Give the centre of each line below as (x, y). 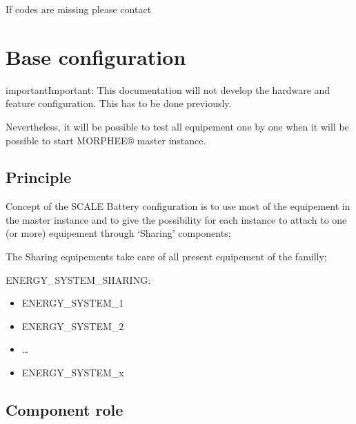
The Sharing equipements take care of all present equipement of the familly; (166, 257)
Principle (39, 177)
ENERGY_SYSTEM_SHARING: (78, 279)
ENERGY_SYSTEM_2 (73, 326)
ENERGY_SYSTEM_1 (73, 303)
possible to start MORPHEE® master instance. (106, 140)
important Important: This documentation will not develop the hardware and (168, 89)
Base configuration (96, 56)
